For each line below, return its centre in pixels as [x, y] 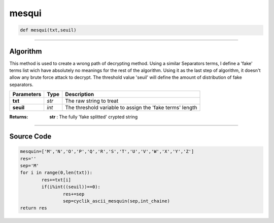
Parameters [27, 95]
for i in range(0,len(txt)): [56, 173]
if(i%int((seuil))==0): [71, 187]
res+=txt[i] [56, 180]
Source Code [30, 137]
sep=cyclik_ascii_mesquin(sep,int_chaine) [116, 201]
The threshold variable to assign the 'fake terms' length [131, 108]
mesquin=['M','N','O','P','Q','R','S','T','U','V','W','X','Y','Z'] [107, 151]
